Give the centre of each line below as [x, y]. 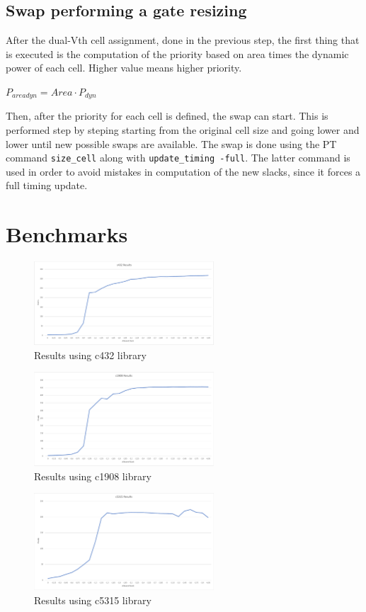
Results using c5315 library [93, 600]
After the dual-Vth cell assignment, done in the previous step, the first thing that [183, 40]
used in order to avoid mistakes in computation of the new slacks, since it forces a [183, 171]
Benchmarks [67, 234]
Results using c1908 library [93, 476]
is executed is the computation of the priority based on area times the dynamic [177, 53]
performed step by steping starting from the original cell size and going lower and [183, 130]
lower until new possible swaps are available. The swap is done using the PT [171, 143]
